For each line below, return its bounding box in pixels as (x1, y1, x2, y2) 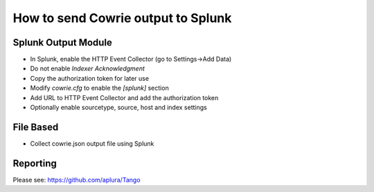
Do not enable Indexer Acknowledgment (30, 64, 145, 73)
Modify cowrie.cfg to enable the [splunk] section (30, 84, 169, 93)
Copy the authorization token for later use (30, 74, 149, 82)
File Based (12, 121, 59, 133)
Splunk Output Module (12, 37, 112, 48)
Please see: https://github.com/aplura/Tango (12, 175, 141, 184)
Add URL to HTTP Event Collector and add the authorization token (30, 93, 219, 102)
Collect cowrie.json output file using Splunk (30, 139, 154, 148)
